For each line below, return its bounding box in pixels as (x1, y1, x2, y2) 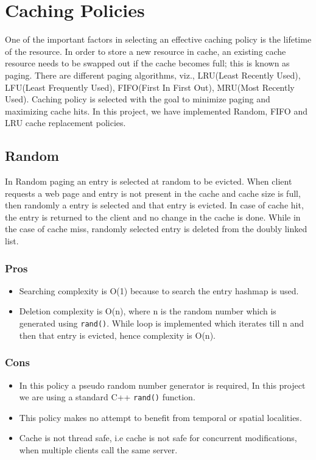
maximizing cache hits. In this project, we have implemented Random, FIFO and (5, 104, 307, 117)
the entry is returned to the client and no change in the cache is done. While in (5, 210, 301, 223)
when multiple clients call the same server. (19, 443, 178, 456)
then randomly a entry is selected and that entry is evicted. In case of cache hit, (5, 199, 304, 211)
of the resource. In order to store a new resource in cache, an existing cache (5, 44, 286, 57)
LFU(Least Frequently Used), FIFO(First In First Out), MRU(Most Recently (5, 80, 295, 93)
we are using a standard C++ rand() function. (19, 391, 195, 403)
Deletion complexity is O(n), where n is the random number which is (19, 305, 276, 317)
